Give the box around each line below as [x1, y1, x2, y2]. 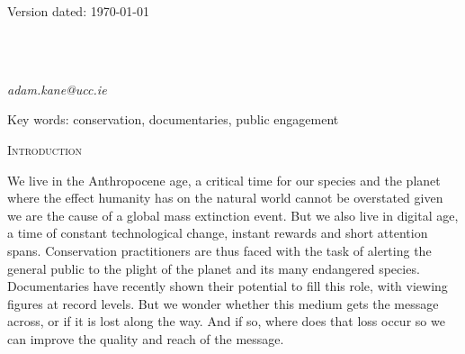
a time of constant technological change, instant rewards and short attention [7, 223, 428, 242]
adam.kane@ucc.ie [7, 79, 107, 98]
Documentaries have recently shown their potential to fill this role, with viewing [7, 277, 448, 295]
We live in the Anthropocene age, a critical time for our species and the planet [7, 170, 441, 189]
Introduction [7, 140, 83, 159]
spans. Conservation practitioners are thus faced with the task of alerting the [7, 241, 432, 259]
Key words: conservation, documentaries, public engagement [7, 110, 339, 129]
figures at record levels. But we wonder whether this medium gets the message [7, 294, 439, 313]
